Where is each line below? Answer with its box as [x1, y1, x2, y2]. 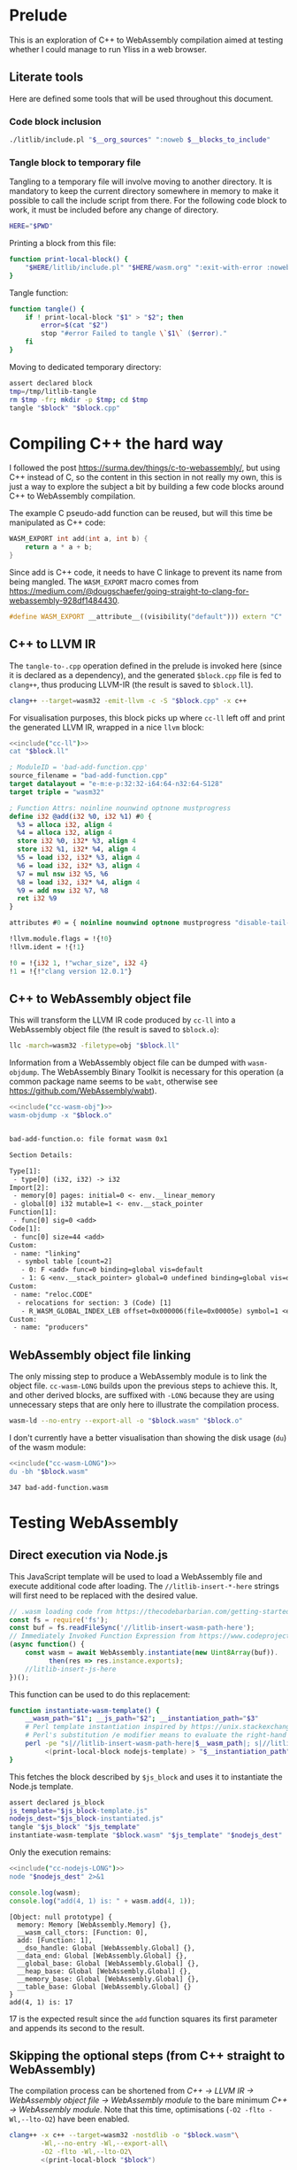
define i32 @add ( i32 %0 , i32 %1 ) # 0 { [9, 812, 152, 821]
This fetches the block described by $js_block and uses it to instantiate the [9, 1772, 283, 1782]
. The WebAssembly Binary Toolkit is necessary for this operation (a [36, 1067, 285, 1077]
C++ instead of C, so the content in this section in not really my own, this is [9, 472, 283, 483]
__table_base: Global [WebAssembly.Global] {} [17, 1982, 192, 1991]
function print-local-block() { [9, 255, 128, 264]
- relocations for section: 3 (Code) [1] [17, 1298, 172, 1307]
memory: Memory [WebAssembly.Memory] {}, [17, 1920, 172, 1929]
